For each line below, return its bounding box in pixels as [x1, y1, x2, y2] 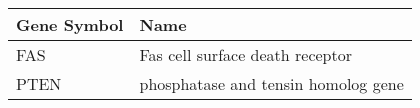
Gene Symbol [16, 13, 124, 36]
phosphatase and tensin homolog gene [139, 72, 404, 95]
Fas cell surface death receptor [139, 43, 352, 66]
